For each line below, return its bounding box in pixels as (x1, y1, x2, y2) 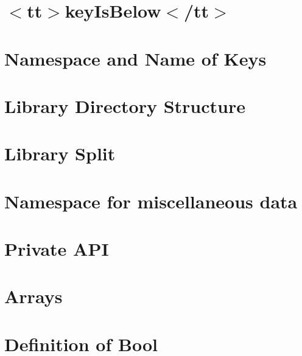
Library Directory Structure (4, 93, 246, 118)
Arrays (4, 284, 63, 309)
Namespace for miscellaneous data (4, 188, 298, 213)
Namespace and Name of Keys (4, 46, 267, 70)
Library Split (4, 141, 116, 166)
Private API (4, 236, 109, 261)
